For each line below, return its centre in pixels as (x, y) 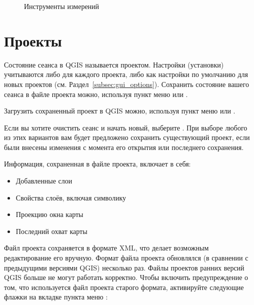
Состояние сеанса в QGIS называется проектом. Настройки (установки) (114, 64)
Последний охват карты (51, 231)
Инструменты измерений (62, 6)
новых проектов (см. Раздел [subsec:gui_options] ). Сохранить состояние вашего (126, 84)
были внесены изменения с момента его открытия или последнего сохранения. (124, 147)
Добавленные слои (44, 181)
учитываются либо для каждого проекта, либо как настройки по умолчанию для (126, 74)
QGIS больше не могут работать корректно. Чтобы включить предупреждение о (126, 277)
